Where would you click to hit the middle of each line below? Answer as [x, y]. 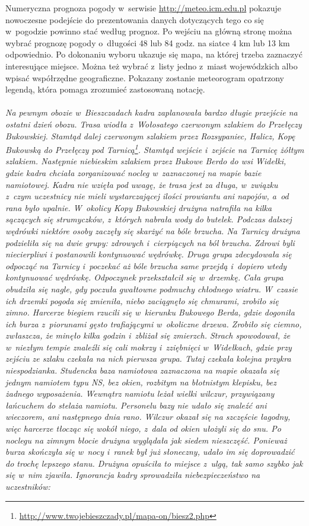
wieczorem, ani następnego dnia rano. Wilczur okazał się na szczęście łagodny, [148, 417]
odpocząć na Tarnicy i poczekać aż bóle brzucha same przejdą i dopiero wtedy [146, 265]
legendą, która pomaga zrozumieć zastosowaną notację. [105, 89]
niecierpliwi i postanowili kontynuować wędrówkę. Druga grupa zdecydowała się [149, 254]
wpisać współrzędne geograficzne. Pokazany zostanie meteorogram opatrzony [145, 77]
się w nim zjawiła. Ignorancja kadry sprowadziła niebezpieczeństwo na [133, 475]
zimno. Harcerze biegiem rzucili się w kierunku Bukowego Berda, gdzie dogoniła [150, 312]
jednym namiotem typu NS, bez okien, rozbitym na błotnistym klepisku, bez [141, 382]
